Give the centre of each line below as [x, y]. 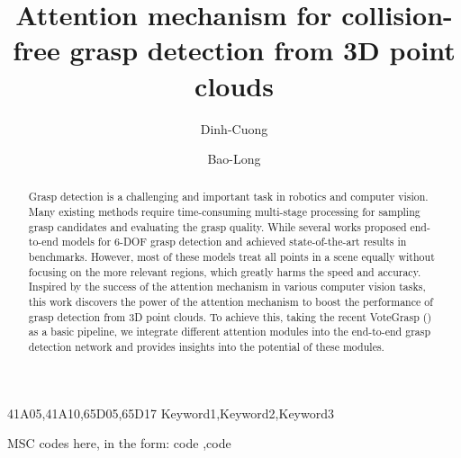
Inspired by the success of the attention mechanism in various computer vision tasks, [227, 287]
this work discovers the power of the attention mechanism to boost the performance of [230, 302]
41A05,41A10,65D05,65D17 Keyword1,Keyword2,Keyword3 [171, 413]
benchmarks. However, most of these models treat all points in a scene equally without [231, 257]
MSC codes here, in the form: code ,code [119, 443]
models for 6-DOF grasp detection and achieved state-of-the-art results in [234, 242]
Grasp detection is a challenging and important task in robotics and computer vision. [228, 197]
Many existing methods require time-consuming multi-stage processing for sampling [224, 212]
